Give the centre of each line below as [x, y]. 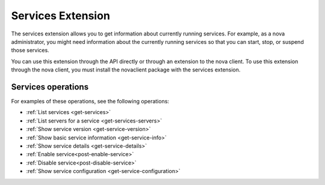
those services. [30, 50]
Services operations [50, 87]
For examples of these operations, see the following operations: [90, 102]
